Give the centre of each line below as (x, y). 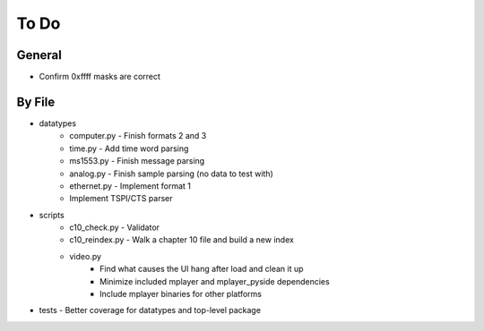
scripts (52, 215)
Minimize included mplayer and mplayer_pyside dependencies (215, 281)
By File (36, 102)
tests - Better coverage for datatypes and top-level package (150, 310)
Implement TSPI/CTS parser (121, 199)
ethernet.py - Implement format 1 (130, 186)
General (39, 55)
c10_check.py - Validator (115, 227)
